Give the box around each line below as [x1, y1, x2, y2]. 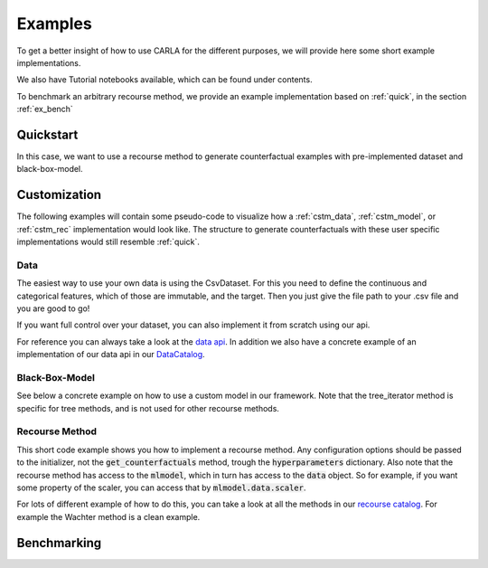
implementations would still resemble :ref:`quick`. [16, 236, 201, 248]
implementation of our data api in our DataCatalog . [16, 349, 205, 360]
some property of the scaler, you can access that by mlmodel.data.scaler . [16, 482, 306, 493]
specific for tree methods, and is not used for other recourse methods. [16, 402, 280, 413]
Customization [16, 187, 102, 203]
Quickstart [16, 127, 79, 142]
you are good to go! [16, 303, 90, 314]
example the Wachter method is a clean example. [16, 511, 201, 522]
